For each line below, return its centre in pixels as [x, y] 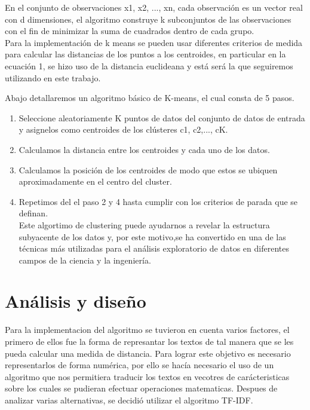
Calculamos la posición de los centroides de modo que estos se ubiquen [148, 169]
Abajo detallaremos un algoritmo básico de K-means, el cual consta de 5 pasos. [150, 98]
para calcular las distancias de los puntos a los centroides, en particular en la [145, 54]
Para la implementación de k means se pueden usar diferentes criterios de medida [154, 42]
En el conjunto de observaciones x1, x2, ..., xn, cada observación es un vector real [154, 7]
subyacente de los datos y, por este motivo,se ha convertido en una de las [152, 236]
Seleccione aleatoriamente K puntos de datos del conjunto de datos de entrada [162, 117]
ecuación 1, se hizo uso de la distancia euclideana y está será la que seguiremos [149, 65]
